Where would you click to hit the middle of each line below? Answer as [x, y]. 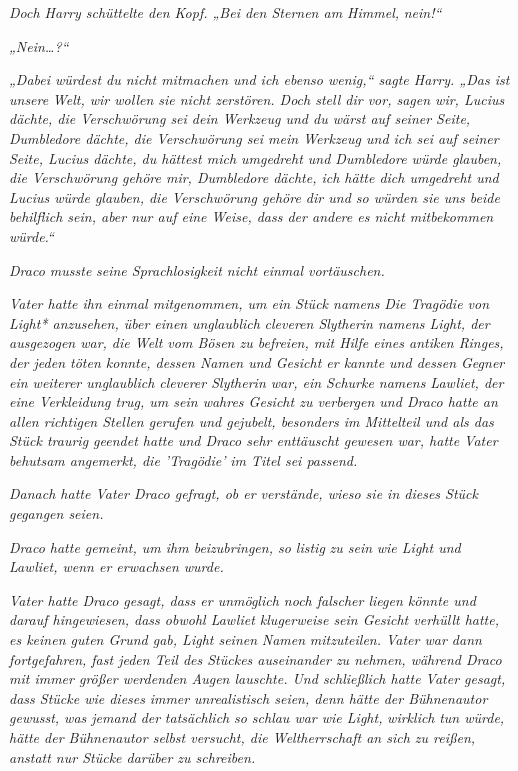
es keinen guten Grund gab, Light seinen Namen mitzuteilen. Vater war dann [245, 639]
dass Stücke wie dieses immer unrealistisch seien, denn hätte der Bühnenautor [248, 697]
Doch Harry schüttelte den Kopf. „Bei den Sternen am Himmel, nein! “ [225, 12]
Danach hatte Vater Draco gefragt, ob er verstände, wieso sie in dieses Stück [243, 493]
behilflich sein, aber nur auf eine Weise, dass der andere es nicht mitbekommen [251, 216]
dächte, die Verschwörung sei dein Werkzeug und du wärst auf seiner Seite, [240, 118]
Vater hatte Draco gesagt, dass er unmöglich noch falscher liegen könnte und [242, 599]
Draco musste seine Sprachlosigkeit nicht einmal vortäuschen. [197, 269]
